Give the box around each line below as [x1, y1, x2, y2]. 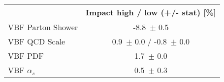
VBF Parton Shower [8, 21, 78, 33]
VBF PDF [8, 50, 44, 61]
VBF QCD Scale [8, 36, 65, 47]
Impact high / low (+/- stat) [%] [86, 6, 216, 18]
